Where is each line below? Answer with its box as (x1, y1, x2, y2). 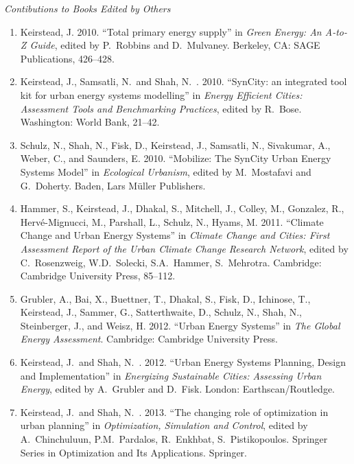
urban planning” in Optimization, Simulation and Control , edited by (20, 418, 308, 432)
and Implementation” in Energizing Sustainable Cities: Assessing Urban (20, 368, 322, 382)
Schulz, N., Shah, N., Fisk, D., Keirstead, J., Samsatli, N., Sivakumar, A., (20, 137, 331, 152)
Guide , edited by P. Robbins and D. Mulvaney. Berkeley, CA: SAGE (29, 38, 320, 52)
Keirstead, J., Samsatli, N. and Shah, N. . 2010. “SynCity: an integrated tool (20, 74, 347, 89)
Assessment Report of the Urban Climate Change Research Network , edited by (20, 241, 349, 255)
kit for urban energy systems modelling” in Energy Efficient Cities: (20, 87, 303, 102)
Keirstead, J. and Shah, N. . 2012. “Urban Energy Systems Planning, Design (20, 355, 346, 369)
